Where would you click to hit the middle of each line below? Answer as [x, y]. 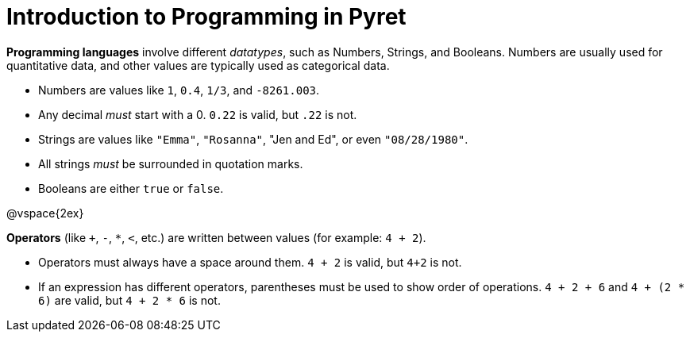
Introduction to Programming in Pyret [206, 17]
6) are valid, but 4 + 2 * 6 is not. [129, 300]
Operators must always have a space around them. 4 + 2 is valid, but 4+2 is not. [250, 262]
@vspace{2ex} [45, 213]
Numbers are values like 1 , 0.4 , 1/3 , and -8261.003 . [179, 90]
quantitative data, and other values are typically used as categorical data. [198, 65]
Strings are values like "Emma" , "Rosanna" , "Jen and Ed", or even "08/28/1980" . [253, 139]
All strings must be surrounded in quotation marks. [171, 163]
